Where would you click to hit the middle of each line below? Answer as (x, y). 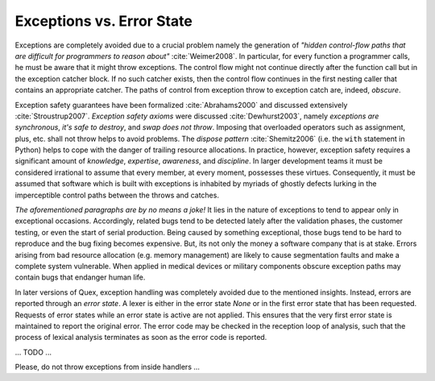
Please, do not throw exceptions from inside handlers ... (108, 367)
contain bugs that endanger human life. (80, 277)
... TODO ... (33, 352)
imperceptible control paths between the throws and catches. (117, 195)
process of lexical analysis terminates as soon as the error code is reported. (141, 338)
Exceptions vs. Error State (104, 21)
